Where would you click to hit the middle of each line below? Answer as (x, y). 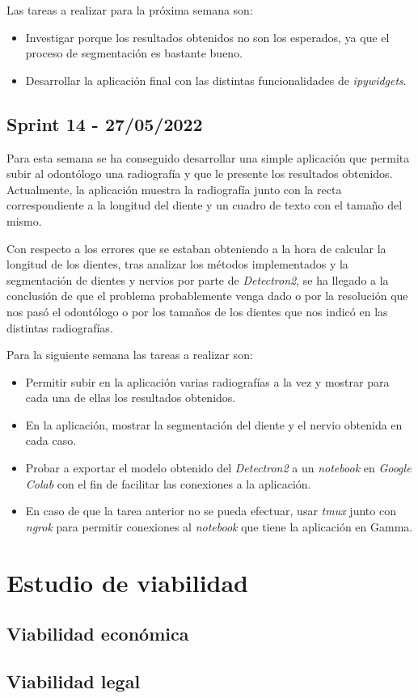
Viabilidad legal (74, 681)
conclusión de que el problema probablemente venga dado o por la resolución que (207, 296)
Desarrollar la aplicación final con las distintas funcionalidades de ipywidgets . (216, 80)
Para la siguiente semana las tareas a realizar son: (130, 355)
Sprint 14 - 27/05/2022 (105, 123)
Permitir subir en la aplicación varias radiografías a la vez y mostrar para (207, 381)
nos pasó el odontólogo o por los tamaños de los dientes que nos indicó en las (197, 311)
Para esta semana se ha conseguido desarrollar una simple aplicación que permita (208, 157)
